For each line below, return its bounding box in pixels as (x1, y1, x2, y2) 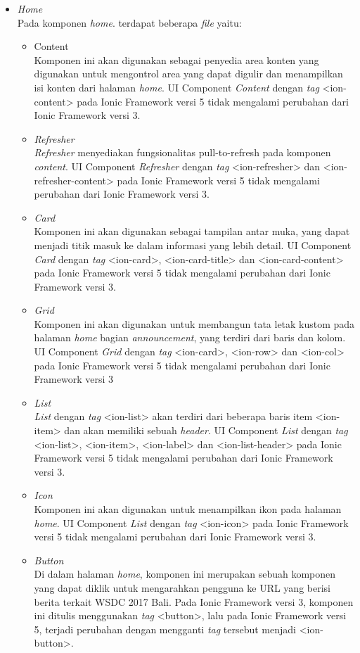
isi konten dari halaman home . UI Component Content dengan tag (34, 80, 319, 94)
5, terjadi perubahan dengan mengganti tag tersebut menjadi (34, 621, 296, 636)
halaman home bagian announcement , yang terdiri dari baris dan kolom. (34, 330, 346, 345)
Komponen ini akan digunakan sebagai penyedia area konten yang (34, 52, 319, 67)
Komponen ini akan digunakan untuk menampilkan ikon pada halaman (34, 502, 342, 516)
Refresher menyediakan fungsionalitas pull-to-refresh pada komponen (34, 145, 331, 160)
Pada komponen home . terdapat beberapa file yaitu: (17, 15, 242, 30)
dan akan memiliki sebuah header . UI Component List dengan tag (64, 423, 348, 438)
